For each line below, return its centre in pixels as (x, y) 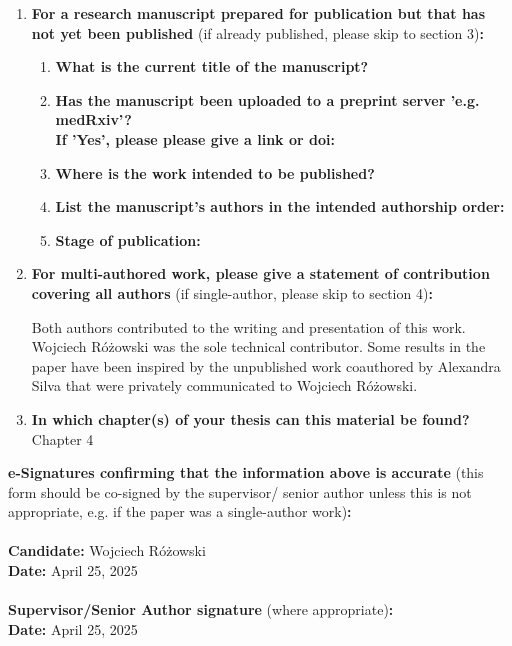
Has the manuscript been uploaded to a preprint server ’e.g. (267, 99)
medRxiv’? (93, 119)
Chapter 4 (62, 438)
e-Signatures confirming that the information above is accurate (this (246, 472)
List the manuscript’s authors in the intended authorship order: (280, 206)
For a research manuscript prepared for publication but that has (258, 13)
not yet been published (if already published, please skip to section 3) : (257, 32)
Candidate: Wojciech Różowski (107, 550)
